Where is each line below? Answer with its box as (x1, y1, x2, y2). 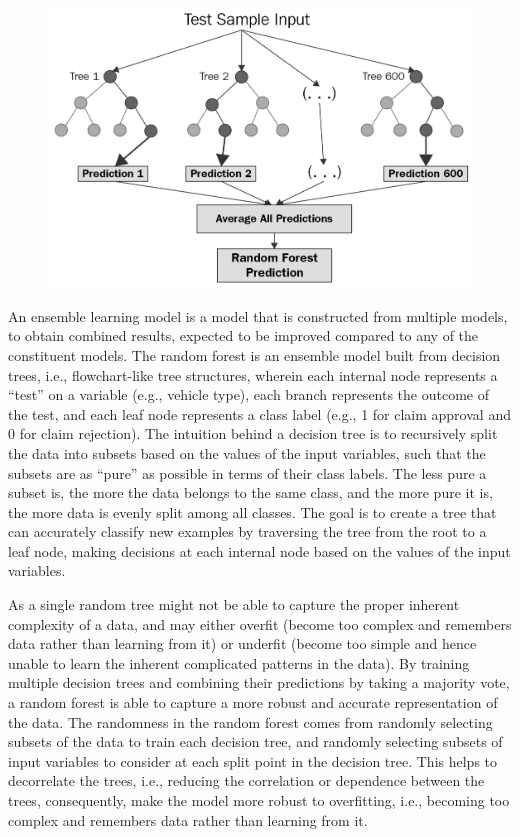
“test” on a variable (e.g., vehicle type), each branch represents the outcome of (8, 384, 489, 405)
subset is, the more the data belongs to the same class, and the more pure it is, (8, 482, 493, 503)
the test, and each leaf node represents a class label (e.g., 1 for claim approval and (8, 403, 511, 424)
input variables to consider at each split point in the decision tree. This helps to (8, 750, 498, 771)
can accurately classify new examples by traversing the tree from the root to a (8, 521, 487, 542)
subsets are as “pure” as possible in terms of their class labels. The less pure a (8, 462, 487, 483)
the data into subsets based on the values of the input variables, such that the (8, 442, 486, 463)
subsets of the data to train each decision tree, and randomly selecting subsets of (8, 731, 503, 752)
